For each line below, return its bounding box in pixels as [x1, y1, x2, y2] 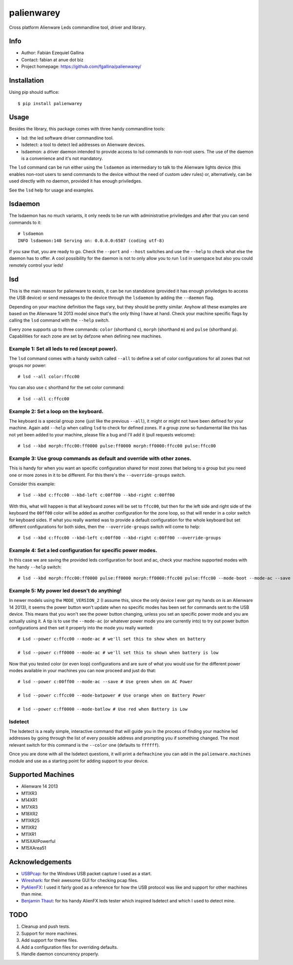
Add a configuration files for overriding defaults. [21, 944, 118, 950]
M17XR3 [21, 804, 38, 810]
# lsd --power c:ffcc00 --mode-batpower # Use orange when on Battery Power [18, 693, 206, 698]
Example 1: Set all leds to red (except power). [9, 345, 118, 352]
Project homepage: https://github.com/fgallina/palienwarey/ [21, 64, 142, 69]
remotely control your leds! [9, 262, 63, 268]
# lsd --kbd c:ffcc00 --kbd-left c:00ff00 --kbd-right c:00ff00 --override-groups [18, 535, 221, 541]
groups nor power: [9, 362, 46, 368]
